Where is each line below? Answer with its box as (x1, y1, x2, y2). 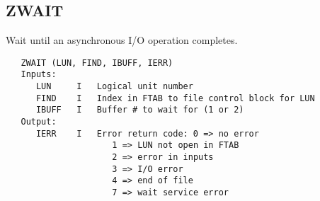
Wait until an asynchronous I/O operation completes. (6, 33, 238, 47)
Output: (21, 117, 57, 127)
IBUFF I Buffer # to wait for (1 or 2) (35, 105, 244, 115)
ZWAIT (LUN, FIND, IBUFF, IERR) (21, 57, 173, 68)
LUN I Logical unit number (35, 81, 193, 92)
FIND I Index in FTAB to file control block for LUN (35, 93, 315, 103)
